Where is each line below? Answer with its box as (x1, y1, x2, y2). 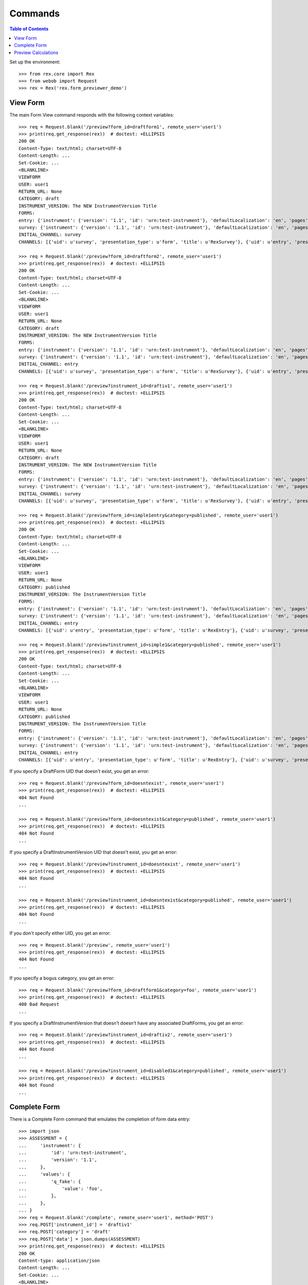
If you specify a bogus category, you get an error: (9, 975, 115, 981)
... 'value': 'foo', (18, 1186, 103, 1191)
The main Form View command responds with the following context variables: (9, 112, 175, 118)
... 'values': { (18, 1171, 70, 1177)
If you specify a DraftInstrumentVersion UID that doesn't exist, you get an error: (9, 849, 178, 855)
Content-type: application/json (18, 1257, 100, 1263)
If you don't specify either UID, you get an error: (9, 930, 111, 937)
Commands (9, 8, 60, 19)
